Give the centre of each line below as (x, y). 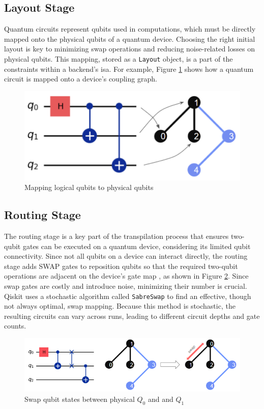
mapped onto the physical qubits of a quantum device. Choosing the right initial (130, 38)
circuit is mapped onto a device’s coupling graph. (81, 79)
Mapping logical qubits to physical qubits (89, 187)
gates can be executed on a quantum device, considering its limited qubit (137, 246)
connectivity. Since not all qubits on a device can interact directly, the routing (126, 256)
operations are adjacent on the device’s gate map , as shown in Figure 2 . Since (126, 276)
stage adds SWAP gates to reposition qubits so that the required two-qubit (121, 266)
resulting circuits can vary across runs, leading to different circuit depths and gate (132, 316)
